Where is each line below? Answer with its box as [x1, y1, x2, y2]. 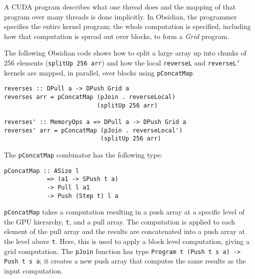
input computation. [4, 265, 63, 276]
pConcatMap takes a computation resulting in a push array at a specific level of [4, 206, 245, 217]
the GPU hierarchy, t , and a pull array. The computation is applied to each [4, 216, 236, 226]
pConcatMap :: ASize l [4, 167, 79, 174]
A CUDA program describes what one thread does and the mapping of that [4, 1, 236, 11]
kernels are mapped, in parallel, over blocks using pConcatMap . [4, 67, 195, 77]
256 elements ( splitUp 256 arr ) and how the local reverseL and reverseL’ [4, 57, 241, 67]
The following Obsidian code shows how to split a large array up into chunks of [4, 47, 247, 58]
